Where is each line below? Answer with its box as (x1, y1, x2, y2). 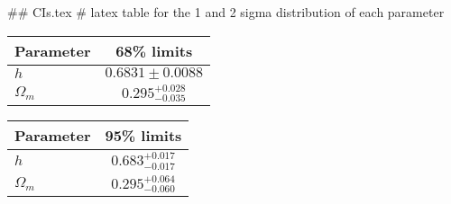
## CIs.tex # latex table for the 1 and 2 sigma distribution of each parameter (7, 3, 445, 21)
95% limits (105, 125, 182, 146)
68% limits (115, 40, 193, 61)
